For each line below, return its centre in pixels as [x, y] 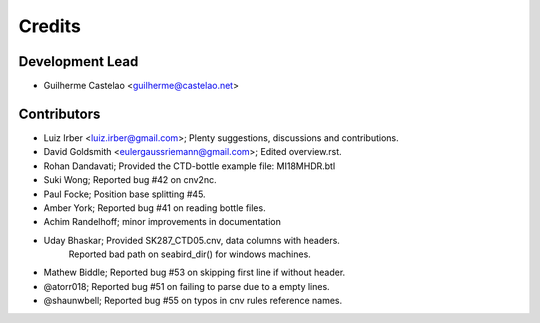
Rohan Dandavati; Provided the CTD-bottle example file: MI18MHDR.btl [189, 166]
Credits [50, 26]
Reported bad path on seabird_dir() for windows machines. [190, 254]
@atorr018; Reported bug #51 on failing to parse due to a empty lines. [186, 286]
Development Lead [78, 61]
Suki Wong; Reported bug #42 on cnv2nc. [130, 180]
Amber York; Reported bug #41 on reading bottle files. [154, 207]
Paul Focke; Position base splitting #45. [124, 194]
